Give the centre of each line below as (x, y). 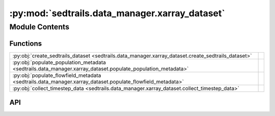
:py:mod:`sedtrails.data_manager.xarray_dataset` (117, 13)
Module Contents (39, 27)
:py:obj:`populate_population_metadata (59, 62)
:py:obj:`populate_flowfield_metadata (57, 75)
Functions (26, 43)
